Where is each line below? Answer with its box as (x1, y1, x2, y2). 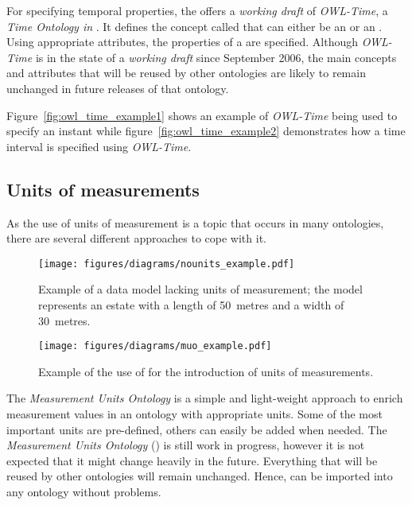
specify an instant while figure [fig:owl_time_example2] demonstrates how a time (6, 122, 406, 139)
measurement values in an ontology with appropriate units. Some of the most (6, 406, 383, 422)
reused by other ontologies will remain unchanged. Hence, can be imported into (6, 468, 393, 484)
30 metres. (38, 312, 91, 328)
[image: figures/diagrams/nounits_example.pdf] (38, 258, 295, 270)
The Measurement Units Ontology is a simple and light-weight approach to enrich (6, 390, 403, 406)
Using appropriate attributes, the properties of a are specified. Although (6, 33, 358, 50)
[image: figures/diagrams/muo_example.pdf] (38, 340, 272, 352)
